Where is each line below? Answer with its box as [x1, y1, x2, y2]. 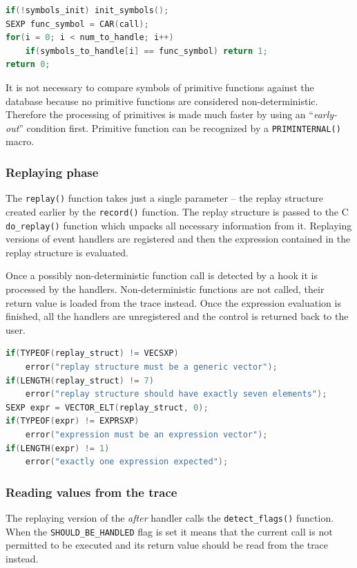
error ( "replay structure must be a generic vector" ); [25, 361, 278, 372]
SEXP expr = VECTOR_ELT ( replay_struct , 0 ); [6, 402, 209, 413]
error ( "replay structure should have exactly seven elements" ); [25, 389, 327, 399]
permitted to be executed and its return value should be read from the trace [6, 538, 329, 552]
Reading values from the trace [6, 483, 177, 500]
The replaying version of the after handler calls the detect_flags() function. [6, 510, 334, 524]
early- [313, 107, 338, 122]
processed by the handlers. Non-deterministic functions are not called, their [6, 281, 325, 296]
